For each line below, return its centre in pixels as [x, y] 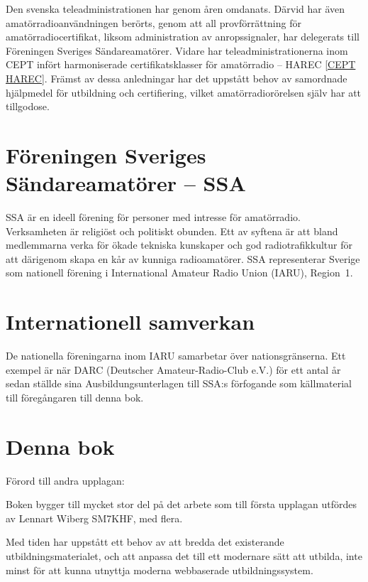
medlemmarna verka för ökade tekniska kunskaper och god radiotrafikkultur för [179, 245]
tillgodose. [28, 106]
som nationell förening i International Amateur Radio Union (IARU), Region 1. [179, 273]
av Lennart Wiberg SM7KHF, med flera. [94, 518]
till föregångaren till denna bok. [75, 397]
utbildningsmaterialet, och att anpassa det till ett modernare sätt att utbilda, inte [184, 556]
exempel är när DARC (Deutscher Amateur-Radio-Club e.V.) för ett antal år [173, 369]
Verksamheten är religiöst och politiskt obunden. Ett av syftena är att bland [172, 231]
